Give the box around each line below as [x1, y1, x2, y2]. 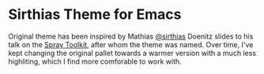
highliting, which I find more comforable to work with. [8, 57, 182, 66]
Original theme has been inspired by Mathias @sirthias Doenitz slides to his [8, 31, 254, 41]
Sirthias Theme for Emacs [8, 6, 182, 24]
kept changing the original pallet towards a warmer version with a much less [8, 48, 257, 57]
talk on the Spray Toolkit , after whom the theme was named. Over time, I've [8, 39, 254, 49]
